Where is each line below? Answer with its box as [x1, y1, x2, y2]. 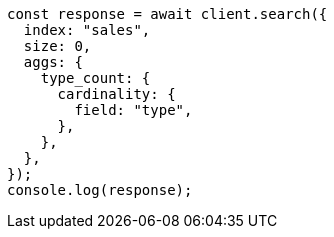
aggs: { [23, 54, 83, 70]
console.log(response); [7, 182, 193, 198]
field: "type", [74, 102, 193, 118]
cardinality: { [57, 86, 176, 102]
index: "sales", [23, 22, 151, 38]
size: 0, [23, 38, 92, 54]
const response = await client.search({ [7, 6, 328, 22]
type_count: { [40, 70, 151, 86]
